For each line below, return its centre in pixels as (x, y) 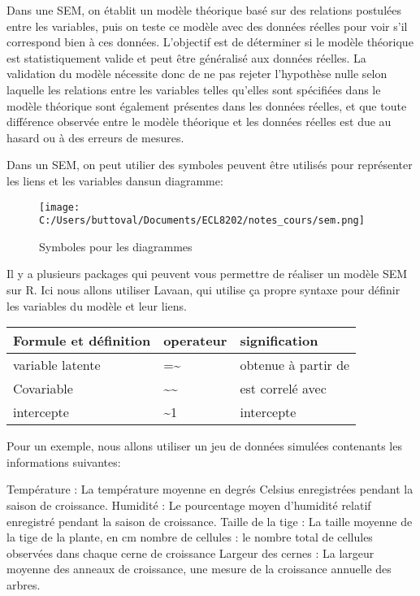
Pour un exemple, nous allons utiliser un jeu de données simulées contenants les (204, 446)
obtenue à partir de (295, 365)
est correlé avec (283, 389)
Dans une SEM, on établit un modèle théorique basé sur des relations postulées (204, 10)
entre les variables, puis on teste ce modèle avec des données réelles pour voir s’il (207, 26)
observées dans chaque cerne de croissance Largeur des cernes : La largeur (191, 552)
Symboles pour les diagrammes (116, 246)
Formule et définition (82, 341)
